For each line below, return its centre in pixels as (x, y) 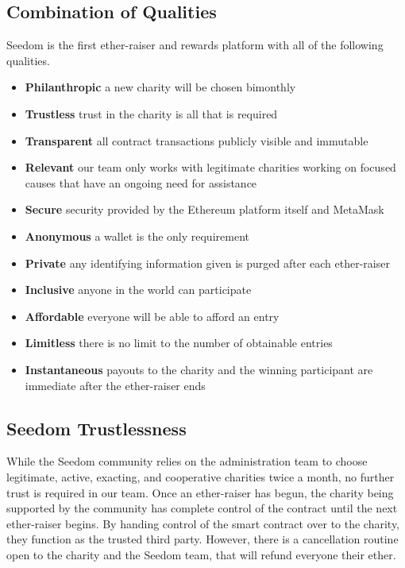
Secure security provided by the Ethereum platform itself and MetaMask (204, 209)
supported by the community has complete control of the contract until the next (202, 508)
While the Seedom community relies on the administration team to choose (187, 461)
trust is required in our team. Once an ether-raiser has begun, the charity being (200, 492)
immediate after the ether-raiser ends (115, 385)
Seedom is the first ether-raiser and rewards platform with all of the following (195, 45)
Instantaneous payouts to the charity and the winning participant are (199, 369)
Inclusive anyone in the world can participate (138, 290)
